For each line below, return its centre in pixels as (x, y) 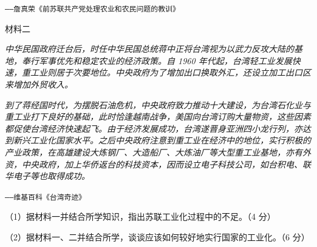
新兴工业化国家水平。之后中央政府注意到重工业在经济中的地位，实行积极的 (162, 140)
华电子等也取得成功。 (47, 176)
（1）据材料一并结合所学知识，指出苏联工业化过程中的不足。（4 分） (140, 216)
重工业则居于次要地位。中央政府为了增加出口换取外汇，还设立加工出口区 (166, 72)
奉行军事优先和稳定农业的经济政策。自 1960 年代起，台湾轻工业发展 (157, 60)
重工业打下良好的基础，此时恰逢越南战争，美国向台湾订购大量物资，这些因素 (158, 117)
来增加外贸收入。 (39, 84)
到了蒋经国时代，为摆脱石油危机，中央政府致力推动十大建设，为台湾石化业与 (158, 104)
